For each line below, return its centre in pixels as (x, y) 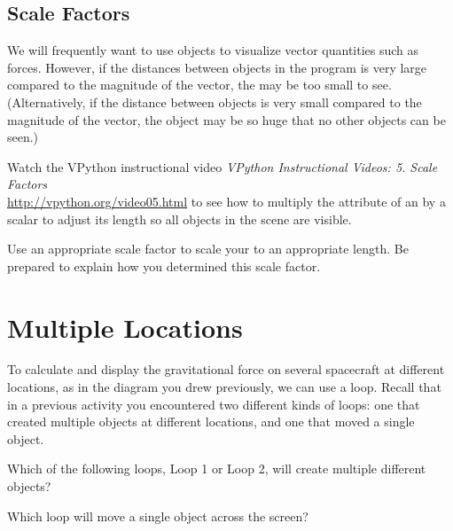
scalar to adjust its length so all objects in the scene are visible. (180, 219)
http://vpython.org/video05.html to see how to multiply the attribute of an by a (226, 201)
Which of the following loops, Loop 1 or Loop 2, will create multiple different (217, 469)
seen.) (23, 137)
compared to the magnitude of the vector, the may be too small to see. (199, 85)
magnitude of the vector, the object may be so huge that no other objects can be (226, 119)
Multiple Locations (125, 327)
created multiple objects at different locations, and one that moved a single (211, 422)
